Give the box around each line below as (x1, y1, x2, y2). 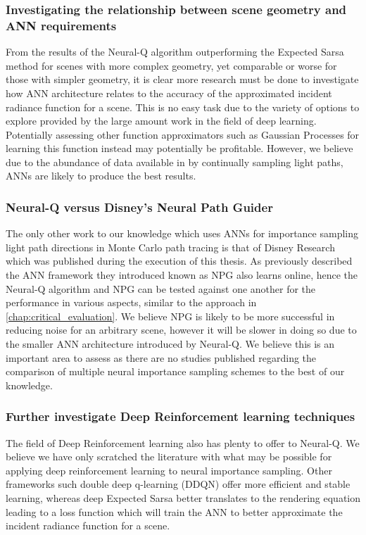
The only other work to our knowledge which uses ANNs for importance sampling (6, 226, 358, 241)
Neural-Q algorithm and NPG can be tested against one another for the (6, 281, 316, 296)
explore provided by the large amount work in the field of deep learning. (6, 113, 317, 128)
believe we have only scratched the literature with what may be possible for (6, 449, 332, 464)
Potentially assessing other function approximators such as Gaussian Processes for (6, 127, 360, 141)
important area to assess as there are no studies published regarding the (6, 350, 317, 365)
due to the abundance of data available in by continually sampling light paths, (6, 154, 343, 169)
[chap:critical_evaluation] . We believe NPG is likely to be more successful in (6, 308, 335, 323)
